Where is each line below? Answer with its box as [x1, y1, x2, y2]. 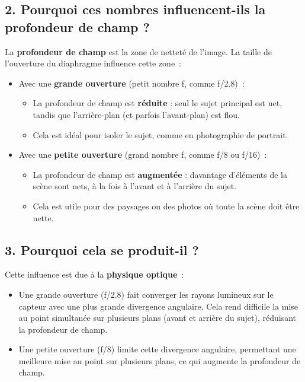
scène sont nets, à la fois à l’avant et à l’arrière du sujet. [33, 180, 237, 192]
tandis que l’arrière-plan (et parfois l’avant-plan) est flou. [33, 108, 240, 120]
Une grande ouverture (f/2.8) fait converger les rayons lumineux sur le [18, 288, 274, 300]
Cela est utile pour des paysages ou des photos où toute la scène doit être [33, 199, 300, 212]
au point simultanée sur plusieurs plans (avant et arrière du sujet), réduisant [18, 311, 297, 324]
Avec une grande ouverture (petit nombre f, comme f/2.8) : [18, 77, 245, 89]
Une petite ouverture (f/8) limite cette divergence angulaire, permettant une [18, 343, 296, 355]
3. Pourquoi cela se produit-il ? [5, 240, 199, 259]
